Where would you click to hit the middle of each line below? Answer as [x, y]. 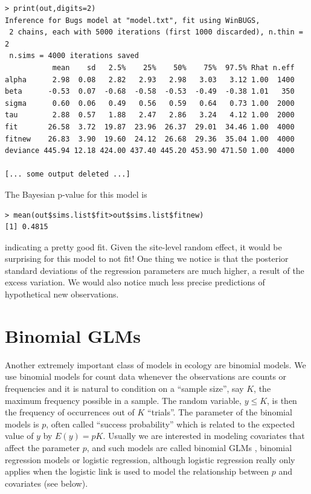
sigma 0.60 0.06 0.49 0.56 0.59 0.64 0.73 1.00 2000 [150, 103]
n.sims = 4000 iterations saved [74, 56]
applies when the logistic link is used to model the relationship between [137, 471]
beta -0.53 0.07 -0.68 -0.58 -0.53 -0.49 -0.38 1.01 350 [150, 92]
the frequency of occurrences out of [70, 412]
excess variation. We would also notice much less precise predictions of [135, 282]
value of [19, 436]
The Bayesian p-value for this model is [76, 194]
